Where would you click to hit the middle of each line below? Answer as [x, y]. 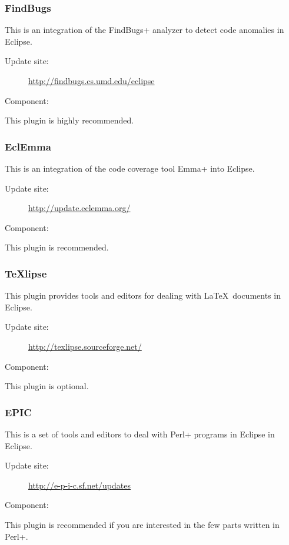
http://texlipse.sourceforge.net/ [85, 346]
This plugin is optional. [47, 386]
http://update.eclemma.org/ [79, 208]
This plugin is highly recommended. [69, 120]
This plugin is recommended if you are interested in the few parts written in [142, 524]
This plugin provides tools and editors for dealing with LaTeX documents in [143, 295]
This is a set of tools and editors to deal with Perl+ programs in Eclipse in [140, 434]
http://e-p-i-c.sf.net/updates [80, 485]
